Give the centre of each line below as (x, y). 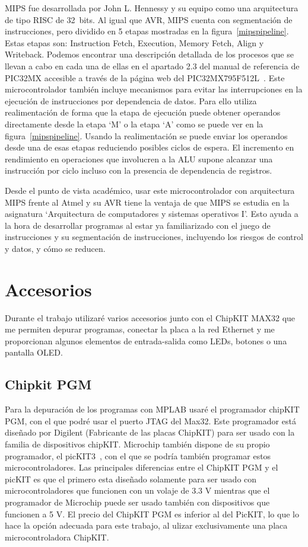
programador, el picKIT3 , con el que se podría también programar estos (138, 455)
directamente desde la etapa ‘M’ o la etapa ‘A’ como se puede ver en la (134, 124)
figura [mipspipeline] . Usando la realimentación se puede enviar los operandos (146, 135)
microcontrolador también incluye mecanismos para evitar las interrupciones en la (154, 89)
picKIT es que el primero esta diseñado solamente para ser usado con (131, 479)
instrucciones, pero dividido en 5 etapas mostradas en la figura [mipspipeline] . (147, 31)
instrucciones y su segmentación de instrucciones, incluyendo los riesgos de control (154, 237)
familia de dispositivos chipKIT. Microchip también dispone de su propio (137, 444)
